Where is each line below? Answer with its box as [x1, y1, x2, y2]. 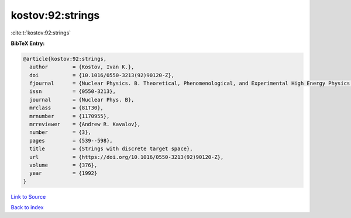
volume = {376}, [29, 162, 98, 168]
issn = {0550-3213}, [29, 88, 116, 95]
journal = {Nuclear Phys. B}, [29, 96, 135, 103]
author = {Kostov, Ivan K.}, [29, 64, 135, 70]
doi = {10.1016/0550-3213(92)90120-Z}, [29, 72, 175, 78]
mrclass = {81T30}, [29, 105, 104, 111]
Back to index [11, 204, 44, 211]
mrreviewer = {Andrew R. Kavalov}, [29, 121, 140, 128]
